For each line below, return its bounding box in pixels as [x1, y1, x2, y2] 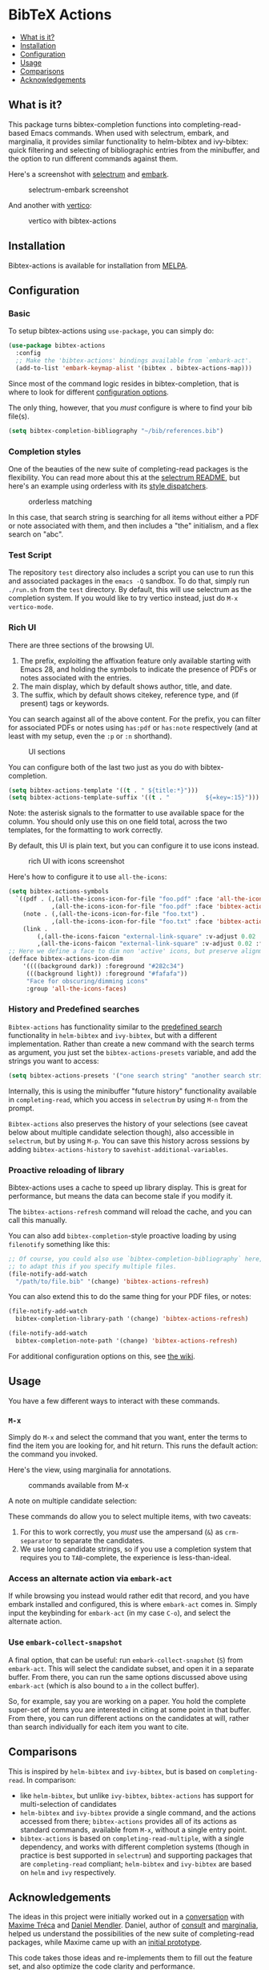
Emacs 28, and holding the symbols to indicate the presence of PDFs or [19, 664, 257, 674]
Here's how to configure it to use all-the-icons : [8, 872, 167, 881]
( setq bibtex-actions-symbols [8, 888, 110, 896]
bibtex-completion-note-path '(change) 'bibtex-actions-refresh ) [15, 1337, 239, 1345]
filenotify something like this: [8, 1239, 110, 1249]
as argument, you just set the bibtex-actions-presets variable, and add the [8, 1047, 257, 1057]
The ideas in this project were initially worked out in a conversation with [8, 1912, 244, 1922]
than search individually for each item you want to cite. [8, 1722, 190, 1731]
